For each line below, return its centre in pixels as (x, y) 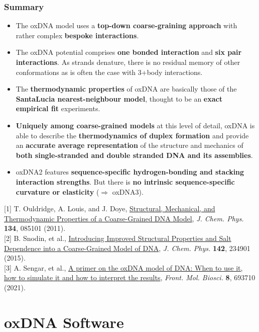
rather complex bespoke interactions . (77, 35)
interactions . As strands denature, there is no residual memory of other (128, 62)
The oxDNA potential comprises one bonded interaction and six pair (129, 52)
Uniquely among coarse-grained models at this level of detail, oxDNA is (135, 125)
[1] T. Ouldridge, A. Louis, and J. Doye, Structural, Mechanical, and (110, 209)
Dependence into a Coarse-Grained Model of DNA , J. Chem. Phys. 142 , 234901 (127, 248)
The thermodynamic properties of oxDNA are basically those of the (126, 89)
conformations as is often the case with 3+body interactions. (109, 72)
